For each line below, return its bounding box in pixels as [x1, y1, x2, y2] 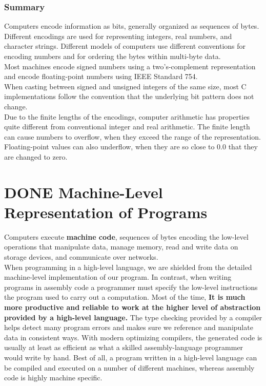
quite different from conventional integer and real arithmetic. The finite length [4, 121, 250, 132]
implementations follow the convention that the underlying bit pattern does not [4, 91, 254, 102]
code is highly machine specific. [4, 372, 103, 383]
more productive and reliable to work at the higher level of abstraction [4, 302, 261, 312]
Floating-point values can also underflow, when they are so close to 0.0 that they [4, 141, 258, 152]
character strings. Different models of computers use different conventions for [4, 41, 246, 51]
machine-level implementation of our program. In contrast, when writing [4, 272, 232, 282]
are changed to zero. [4, 151, 68, 162]
